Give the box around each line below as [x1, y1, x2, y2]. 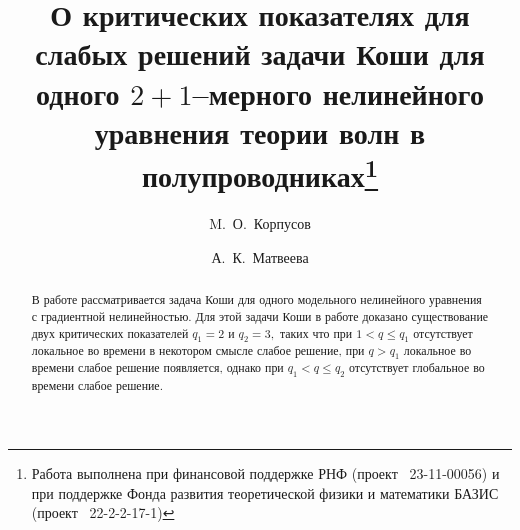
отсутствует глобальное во [349, 359, 485, 376]
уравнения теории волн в [94, 111, 426, 152]
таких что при [279, 324, 353, 341]
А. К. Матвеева [211, 246, 309, 267]
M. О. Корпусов [209, 213, 311, 234]
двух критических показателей [31, 324, 189, 341]
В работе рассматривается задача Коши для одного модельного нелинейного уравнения [31, 291, 482, 308]
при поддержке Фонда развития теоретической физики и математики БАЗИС [31, 482, 499, 503]
